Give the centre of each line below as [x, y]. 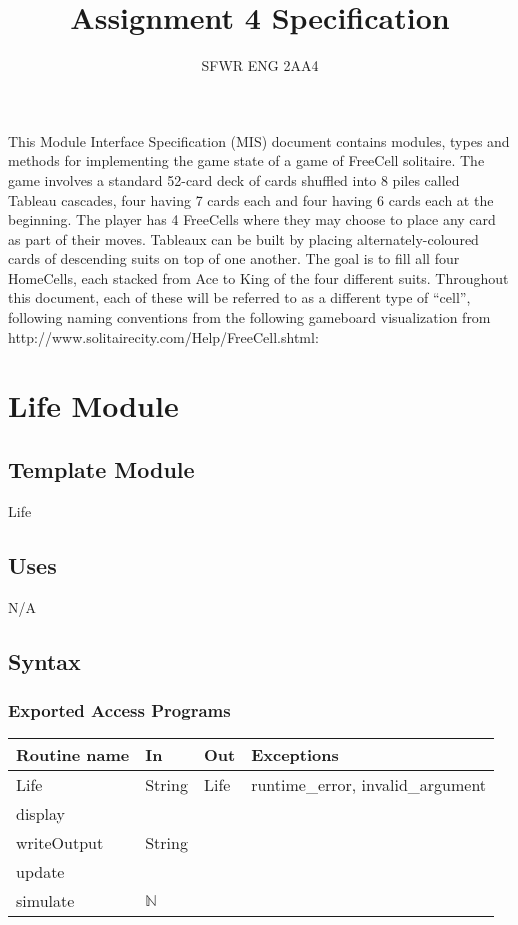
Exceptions [295, 755]
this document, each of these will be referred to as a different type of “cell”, [239, 297]
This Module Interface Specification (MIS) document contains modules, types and [259, 140]
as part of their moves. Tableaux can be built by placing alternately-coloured [243, 238]
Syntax [44, 660]
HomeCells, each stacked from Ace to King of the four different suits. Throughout [258, 277]
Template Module [101, 469]
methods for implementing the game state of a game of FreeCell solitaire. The [246, 160]
